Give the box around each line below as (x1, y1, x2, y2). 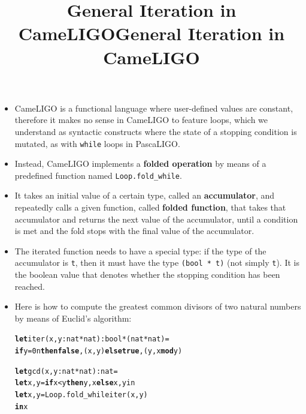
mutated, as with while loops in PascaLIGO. (14, 137, 180, 149)
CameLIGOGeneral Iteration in (18, 21, 285, 46)
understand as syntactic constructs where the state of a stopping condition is (14, 125, 297, 137)
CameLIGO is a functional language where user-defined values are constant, (14, 101, 293, 114)
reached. (14, 280, 46, 292)
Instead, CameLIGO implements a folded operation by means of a (14, 157, 266, 170)
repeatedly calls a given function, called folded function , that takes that (14, 201, 286, 214)
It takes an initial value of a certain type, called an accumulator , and (14, 189, 275, 202)
